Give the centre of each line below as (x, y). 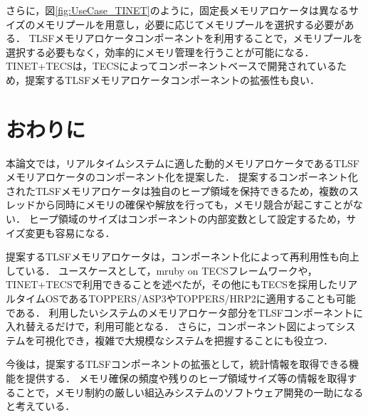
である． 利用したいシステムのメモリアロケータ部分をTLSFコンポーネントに (184, 312)
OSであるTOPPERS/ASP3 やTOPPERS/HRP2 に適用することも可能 (200, 299)
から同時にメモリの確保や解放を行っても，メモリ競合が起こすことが (194, 205)
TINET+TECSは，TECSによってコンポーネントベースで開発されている (172, 66)
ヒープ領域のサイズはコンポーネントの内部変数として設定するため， (188, 219)
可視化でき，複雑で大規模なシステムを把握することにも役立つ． (184, 340)
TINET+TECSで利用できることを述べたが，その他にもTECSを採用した (172, 284)
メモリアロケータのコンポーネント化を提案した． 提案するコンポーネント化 (182, 177)
